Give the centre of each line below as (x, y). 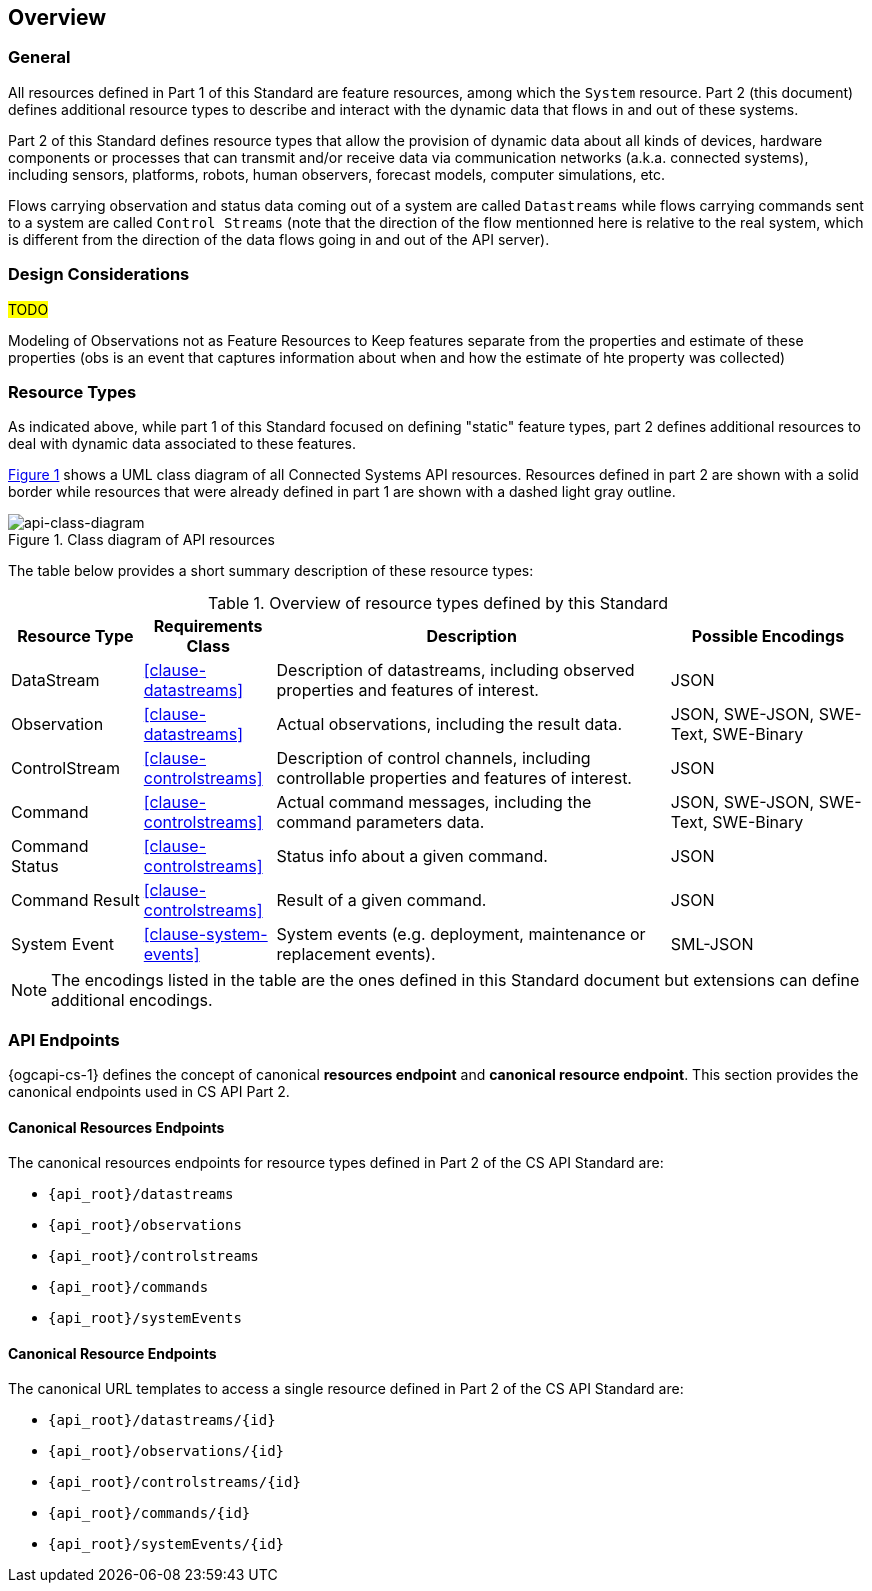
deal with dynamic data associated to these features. (182, 444)
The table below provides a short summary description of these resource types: (271, 571)
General (39, 57)
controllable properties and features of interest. (454, 778)
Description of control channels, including (433, 758)
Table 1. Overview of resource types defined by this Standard (438, 603)
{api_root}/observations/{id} (166, 1451)
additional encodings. (132, 1000)
